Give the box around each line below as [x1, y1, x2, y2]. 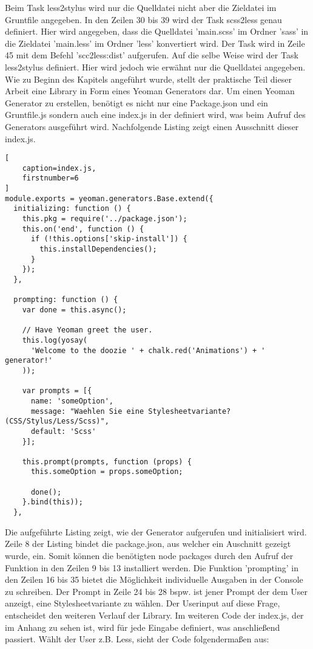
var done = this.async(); [22, 305, 127, 314]
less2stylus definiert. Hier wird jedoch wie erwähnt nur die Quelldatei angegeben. [5, 60, 306, 73]
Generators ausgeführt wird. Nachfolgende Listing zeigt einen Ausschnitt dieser [5, 120, 299, 132]
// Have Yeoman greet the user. [22, 326, 153, 335]
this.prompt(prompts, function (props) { [22, 457, 192, 466]
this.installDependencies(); [39, 245, 157, 254]
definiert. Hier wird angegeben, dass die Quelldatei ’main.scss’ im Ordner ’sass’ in [5, 25, 309, 38]
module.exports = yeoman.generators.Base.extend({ [5, 194, 214, 203]
